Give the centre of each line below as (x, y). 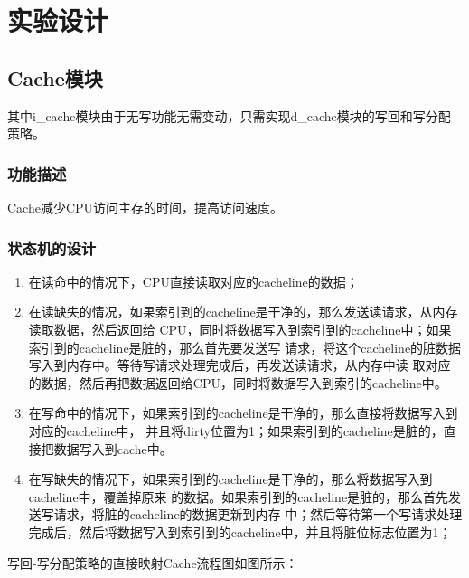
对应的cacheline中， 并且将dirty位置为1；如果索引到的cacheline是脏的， (236, 430)
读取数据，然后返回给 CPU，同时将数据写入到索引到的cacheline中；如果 (240, 329)
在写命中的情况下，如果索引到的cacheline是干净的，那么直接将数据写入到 (243, 413)
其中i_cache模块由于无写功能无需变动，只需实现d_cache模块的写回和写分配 (229, 115)
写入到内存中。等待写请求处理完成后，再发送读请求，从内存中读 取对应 (239, 365)
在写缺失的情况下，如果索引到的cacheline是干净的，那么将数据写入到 (230, 479)
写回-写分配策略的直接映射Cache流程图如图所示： (153, 562)
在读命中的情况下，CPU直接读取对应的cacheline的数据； (193, 281)
